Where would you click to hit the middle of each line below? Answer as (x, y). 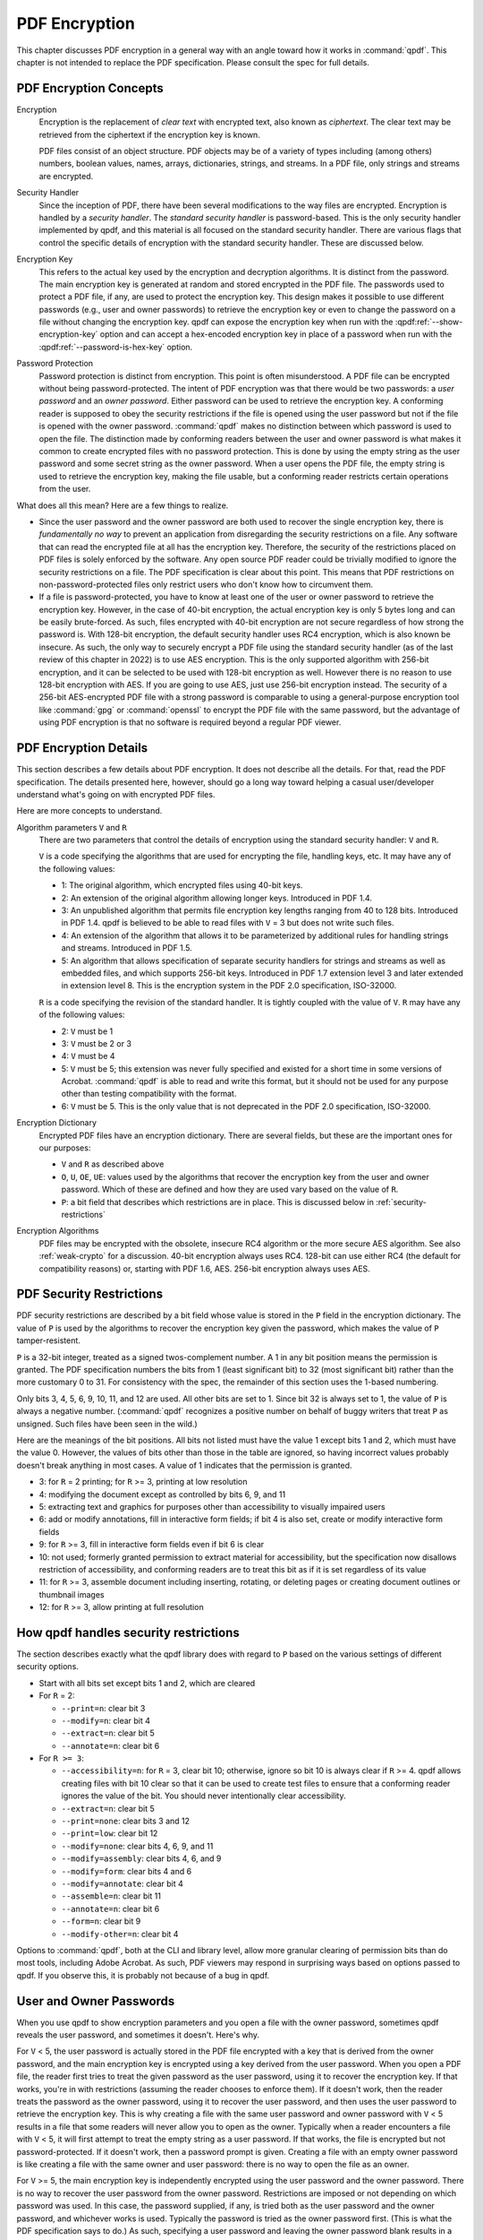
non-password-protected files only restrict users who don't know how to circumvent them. (206, 584)
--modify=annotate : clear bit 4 (122, 1883)
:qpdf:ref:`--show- (429, 322)
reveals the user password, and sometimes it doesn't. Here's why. (138, 2035)
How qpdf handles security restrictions (128, 1632)
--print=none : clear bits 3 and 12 (126, 1821)
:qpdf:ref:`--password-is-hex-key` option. (116, 347)
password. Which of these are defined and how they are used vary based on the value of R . (230, 1189)
